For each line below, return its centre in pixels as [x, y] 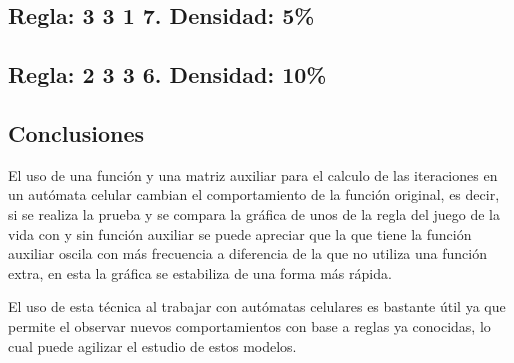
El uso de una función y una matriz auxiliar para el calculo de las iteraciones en [253, 174]
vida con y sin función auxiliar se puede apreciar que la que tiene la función [240, 233]
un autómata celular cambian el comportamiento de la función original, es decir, [254, 194]
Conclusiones [76, 132]
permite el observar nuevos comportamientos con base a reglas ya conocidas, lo [249, 325]
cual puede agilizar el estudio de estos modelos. [152, 345]
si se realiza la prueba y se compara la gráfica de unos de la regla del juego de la [254, 213]
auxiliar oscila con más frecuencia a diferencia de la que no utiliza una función [248, 253]
